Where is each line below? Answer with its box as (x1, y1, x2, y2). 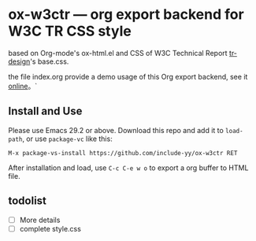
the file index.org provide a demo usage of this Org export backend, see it (8, 72, 248, 81)
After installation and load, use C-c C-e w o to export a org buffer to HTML (8, 163, 249, 172)
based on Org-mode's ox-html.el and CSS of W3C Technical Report (8, 48, 228, 57)
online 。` (8, 81, 38, 91)
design (8, 57, 31, 66)
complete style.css (19, 224, 81, 233)
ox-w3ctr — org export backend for (8, 6, 244, 24)
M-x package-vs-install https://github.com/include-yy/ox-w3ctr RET (8, 149, 238, 157)
